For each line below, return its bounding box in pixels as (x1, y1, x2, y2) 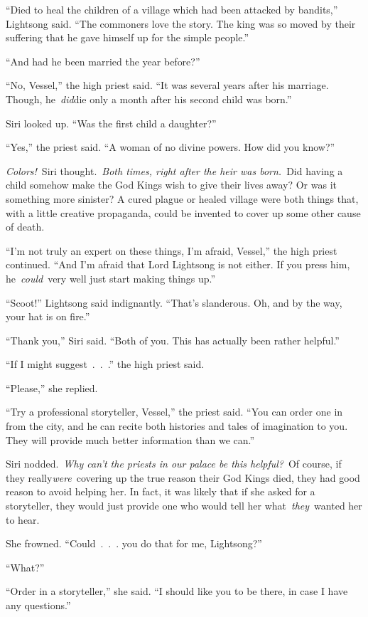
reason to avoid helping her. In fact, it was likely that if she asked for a (6, 484, 315, 499)
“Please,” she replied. (6, 380, 98, 395)
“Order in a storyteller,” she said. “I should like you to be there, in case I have (6, 584, 348, 598)
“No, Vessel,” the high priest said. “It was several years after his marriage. (6, 78, 329, 93)
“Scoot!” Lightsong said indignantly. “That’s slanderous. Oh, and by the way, (6, 295, 342, 310)
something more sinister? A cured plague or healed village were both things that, (6, 191, 359, 206)
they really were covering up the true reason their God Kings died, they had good (6, 470, 360, 485)
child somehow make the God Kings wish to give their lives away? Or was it (6, 177, 337, 192)
